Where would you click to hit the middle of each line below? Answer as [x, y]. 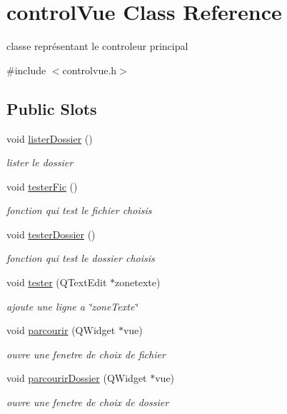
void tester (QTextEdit [57, 282]
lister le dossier [40, 162]
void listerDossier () [50, 138]
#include [26, 70]
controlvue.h [90, 70]
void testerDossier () [51, 234]
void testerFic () [42, 186]
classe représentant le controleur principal [97, 46]
